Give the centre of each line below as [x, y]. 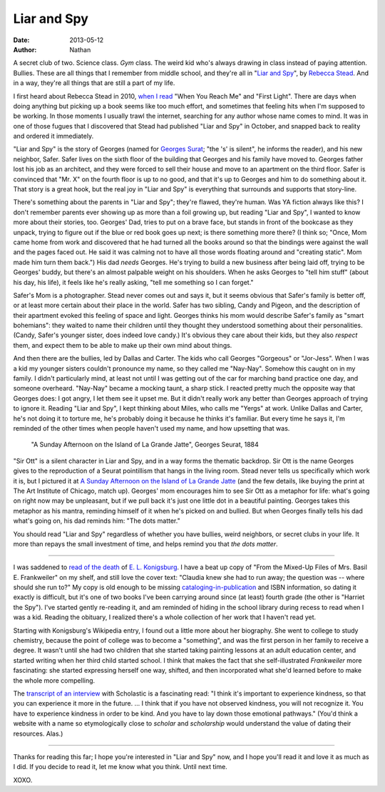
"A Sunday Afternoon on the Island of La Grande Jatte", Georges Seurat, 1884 [145, 445]
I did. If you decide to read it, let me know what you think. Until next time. [120, 767]
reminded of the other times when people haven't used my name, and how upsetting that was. [152, 428]
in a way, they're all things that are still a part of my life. [94, 83]
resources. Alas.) [38, 733]
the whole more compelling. [54, 680]
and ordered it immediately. [53, 136]
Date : [21, 40]
